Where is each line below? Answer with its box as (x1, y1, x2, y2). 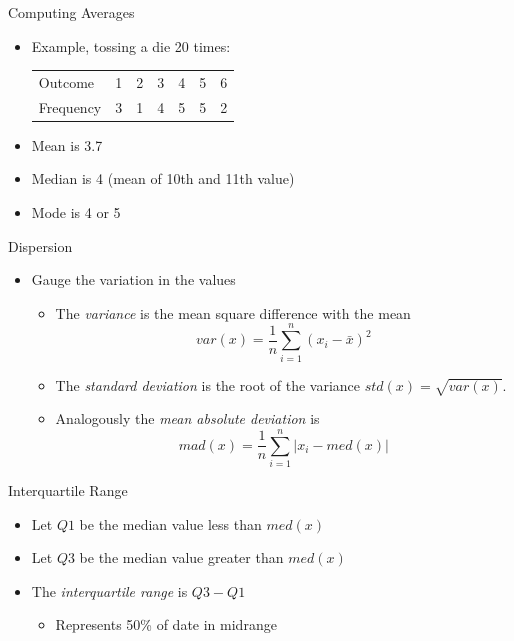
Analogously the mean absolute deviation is (55, 408, 320, 429)
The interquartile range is (31, 580, 188, 601)
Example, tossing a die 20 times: (31, 35, 231, 56)
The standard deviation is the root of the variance (55, 374, 360, 395)
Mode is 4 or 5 (31, 202, 121, 223)
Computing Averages (8, 2, 135, 22)
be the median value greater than (79, 547, 284, 568)
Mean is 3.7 (31, 134, 103, 155)
